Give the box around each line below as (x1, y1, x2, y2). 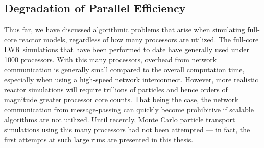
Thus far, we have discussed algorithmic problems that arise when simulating (4, 24, 245, 35)
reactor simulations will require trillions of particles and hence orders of (4, 84, 228, 94)
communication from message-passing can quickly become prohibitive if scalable (4, 104, 254, 114)
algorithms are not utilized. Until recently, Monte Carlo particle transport (4, 114, 235, 125)
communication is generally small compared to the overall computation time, (4, 64, 245, 75)
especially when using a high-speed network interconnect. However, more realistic (4, 74, 258, 85)
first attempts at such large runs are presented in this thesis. (4, 134, 194, 144)
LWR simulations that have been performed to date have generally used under (4, 44, 249, 55)
